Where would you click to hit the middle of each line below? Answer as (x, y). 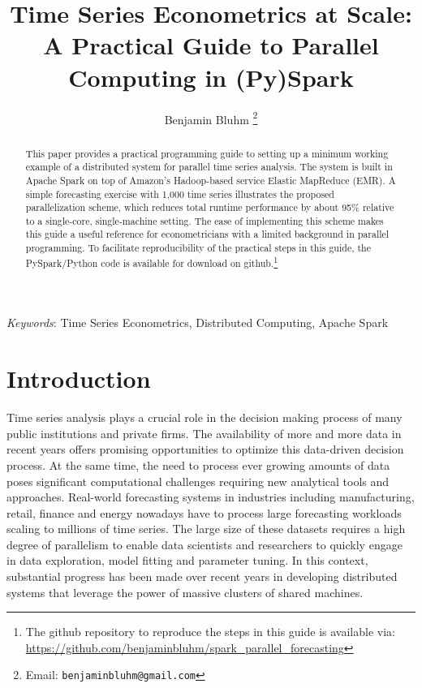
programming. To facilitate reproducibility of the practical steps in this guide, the (198, 248)
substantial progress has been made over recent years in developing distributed (202, 576)
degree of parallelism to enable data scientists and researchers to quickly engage (205, 544)
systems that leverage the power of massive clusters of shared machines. (185, 592)
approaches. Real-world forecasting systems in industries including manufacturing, (211, 497)
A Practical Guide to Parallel (211, 45)
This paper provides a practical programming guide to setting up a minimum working (207, 153)
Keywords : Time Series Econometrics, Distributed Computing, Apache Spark (198, 322)
